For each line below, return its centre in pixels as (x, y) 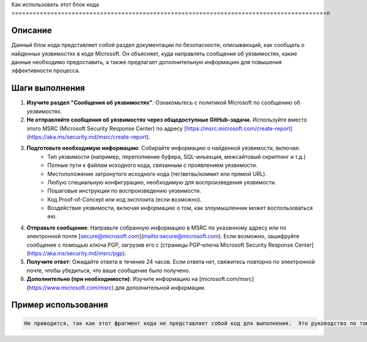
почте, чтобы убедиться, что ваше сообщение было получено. (109, 270)
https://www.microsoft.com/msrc (70, 288)
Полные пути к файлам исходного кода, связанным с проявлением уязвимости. (153, 166)
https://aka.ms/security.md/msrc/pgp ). (77, 253)
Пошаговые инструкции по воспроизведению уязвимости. (124, 191)
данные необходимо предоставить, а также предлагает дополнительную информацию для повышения (147, 62)
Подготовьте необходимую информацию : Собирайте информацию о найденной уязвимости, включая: (163, 148)
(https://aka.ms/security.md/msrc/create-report (87, 137)
